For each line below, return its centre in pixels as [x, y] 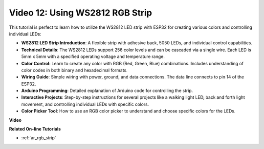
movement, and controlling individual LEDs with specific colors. [85, 104]
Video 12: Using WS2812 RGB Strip [81, 13]
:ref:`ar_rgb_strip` [39, 138]
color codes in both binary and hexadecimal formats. [75, 70]
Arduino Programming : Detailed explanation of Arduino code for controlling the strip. [107, 91]
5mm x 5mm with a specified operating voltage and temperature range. [93, 56]
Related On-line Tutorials [35, 129]
